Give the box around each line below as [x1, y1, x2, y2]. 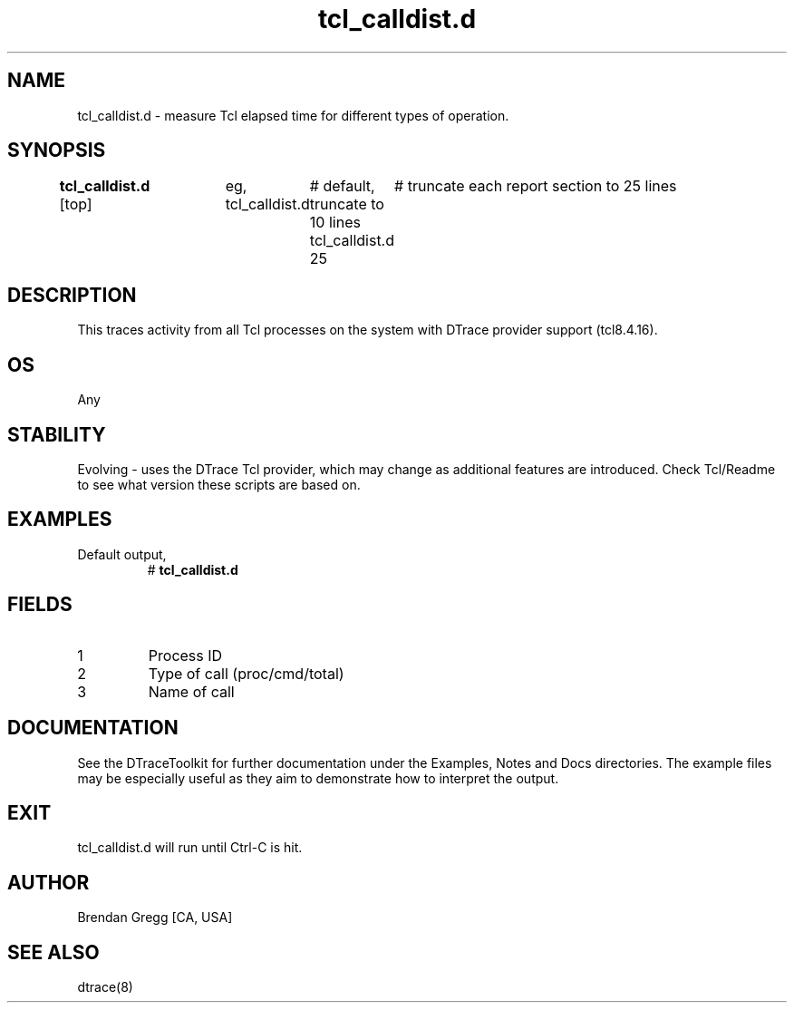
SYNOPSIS [7, 139, 106, 162]
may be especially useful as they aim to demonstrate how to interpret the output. [77, 770, 559, 786]
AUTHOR [7, 870, 90, 894]
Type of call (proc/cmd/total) [148, 664, 344, 683]
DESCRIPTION [7, 283, 137, 306]
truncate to [309, 195, 384, 214]
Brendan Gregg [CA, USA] [77, 909, 233, 926]
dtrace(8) [77, 979, 133, 995]
